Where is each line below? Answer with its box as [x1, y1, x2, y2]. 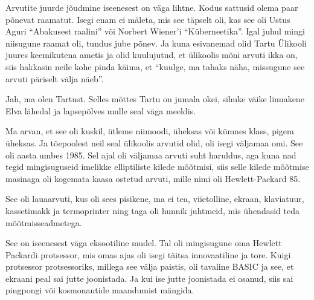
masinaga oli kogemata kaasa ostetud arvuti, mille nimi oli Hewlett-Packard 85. [5, 172, 301, 184]
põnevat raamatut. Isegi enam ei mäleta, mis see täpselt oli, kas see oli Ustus [5, 13, 290, 25]
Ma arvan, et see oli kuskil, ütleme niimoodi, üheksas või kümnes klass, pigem [5, 125, 294, 137]
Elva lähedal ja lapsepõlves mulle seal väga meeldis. [5, 104, 196, 117]
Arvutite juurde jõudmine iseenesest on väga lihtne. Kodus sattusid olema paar [5, 1, 298, 13]
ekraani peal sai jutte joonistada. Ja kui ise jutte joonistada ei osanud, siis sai [5, 272, 293, 284]
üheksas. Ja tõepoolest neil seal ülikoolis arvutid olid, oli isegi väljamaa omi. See [5, 136, 303, 149]
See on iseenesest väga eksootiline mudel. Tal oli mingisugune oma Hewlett [5, 236, 282, 249]
